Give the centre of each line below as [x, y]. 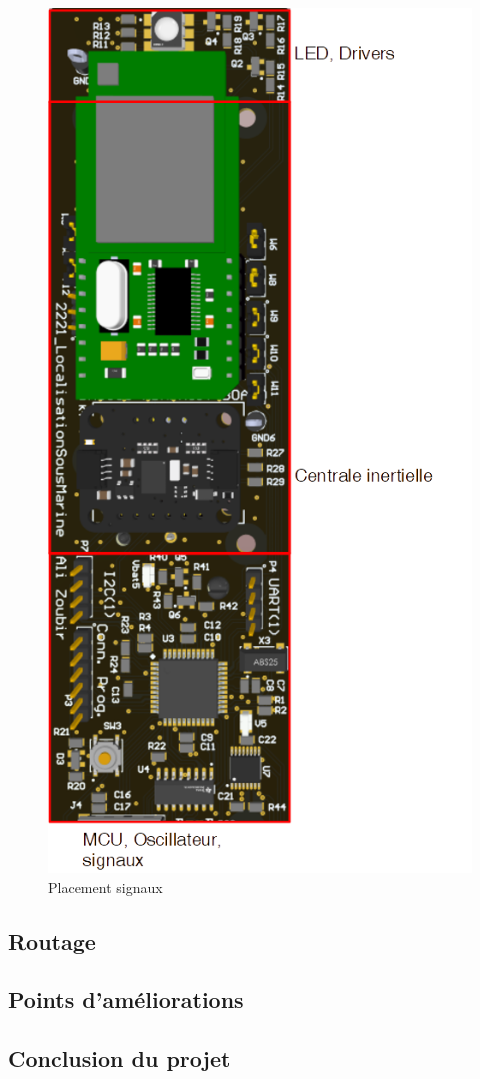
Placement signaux [105, 886]
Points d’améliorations [126, 999]
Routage [52, 940]
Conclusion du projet [119, 1058]
